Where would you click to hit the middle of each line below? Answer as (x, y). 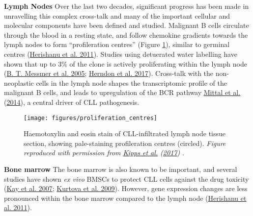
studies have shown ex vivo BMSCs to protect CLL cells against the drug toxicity (126, 179)
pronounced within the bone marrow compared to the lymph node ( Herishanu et (125, 198)
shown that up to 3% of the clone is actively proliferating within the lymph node (126, 63)
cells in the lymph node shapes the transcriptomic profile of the (131, 83)
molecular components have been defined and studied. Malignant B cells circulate (126, 25)
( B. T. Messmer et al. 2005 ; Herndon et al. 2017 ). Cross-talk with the (109, 73)
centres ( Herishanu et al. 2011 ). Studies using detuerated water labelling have (121, 54)
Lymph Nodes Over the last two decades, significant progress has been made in (126, 6)
